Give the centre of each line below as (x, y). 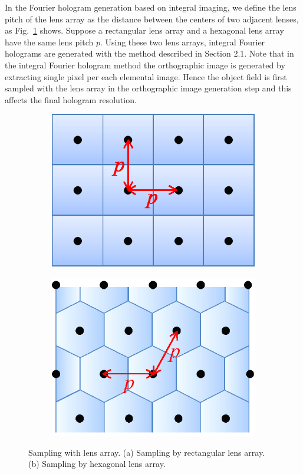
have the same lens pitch (49, 42)
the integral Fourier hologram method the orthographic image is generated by (145, 65)
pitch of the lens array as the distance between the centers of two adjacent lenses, (152, 19)
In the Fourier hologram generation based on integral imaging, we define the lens (151, 7)
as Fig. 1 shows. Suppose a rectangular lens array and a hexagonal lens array (144, 30)
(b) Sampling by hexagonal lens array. (97, 464)
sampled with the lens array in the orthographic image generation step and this (148, 88)
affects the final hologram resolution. (71, 99)
